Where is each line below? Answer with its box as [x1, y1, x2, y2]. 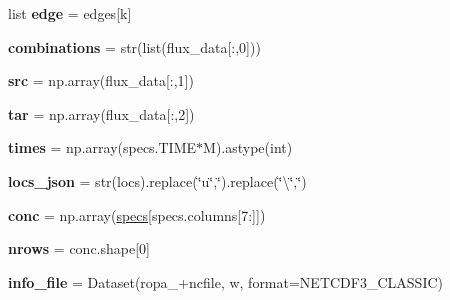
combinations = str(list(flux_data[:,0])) [8, 36, 261, 57]
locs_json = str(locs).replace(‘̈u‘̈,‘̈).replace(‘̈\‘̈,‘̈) [8, 170, 307, 191]
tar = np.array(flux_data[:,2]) [8, 103, 195, 124]
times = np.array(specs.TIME [8, 137, 197, 158]
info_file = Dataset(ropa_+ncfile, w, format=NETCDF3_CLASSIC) [8, 271, 443, 292]
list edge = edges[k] [8, 3, 132, 23]
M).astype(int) [203, 137, 293, 158]
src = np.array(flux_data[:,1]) [8, 70, 194, 91]
